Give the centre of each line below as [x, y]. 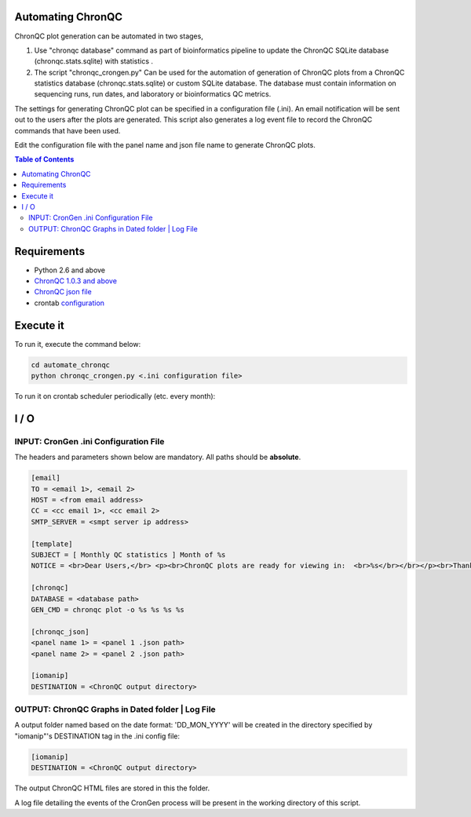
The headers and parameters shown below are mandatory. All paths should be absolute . [158, 457]
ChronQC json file [63, 292]
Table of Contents [44, 159]
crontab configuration [69, 303]
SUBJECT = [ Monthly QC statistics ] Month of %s [128, 554]
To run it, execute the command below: [78, 344]
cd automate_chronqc [70, 365]
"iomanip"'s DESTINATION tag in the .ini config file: [97, 736]
